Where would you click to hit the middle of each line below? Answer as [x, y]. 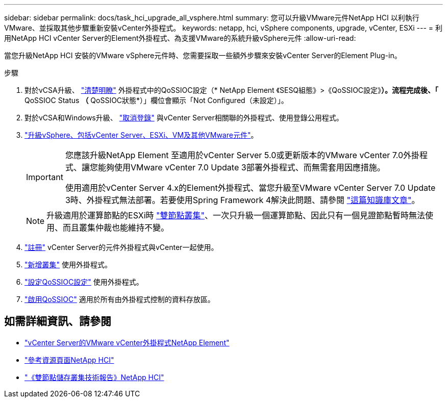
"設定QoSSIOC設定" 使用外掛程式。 [84, 282]
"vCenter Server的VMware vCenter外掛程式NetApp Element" [127, 342]
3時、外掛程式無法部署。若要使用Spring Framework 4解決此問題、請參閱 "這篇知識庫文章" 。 [242, 200]
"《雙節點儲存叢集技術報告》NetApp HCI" [94, 377]
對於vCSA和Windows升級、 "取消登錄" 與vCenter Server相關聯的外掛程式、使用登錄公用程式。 [184, 118]
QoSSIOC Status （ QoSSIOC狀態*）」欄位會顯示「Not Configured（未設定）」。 [156, 100]
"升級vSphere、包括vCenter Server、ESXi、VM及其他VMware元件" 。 [141, 135]
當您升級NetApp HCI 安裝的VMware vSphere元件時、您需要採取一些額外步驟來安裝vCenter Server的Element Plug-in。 [203, 55]
